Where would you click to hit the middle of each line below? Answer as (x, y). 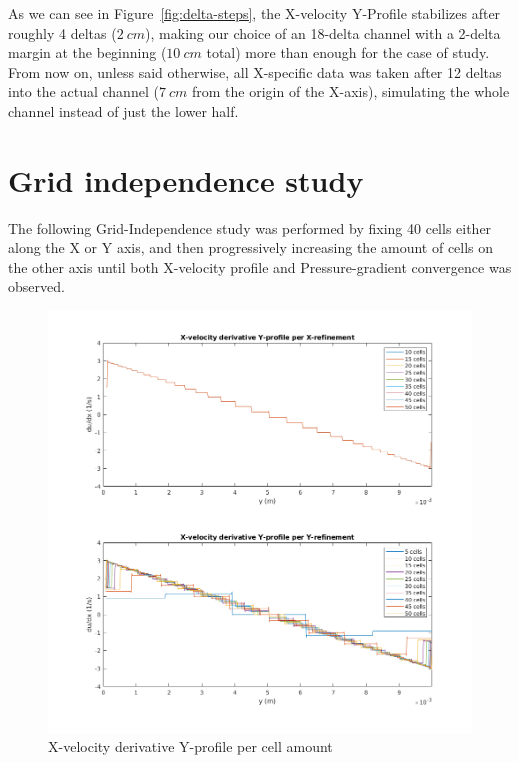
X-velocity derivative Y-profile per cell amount (190, 746)
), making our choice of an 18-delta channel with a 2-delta (323, 32)
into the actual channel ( (83, 91)
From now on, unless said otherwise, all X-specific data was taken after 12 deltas (255, 71)
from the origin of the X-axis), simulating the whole (351, 91)
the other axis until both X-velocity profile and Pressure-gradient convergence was (260, 266)
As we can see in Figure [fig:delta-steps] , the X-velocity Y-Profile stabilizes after (254, 13)
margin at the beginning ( (87, 52)
